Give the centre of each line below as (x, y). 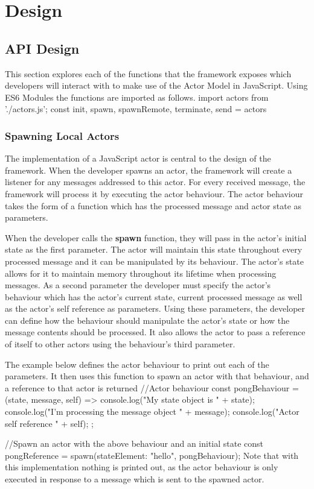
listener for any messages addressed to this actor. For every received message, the (155, 182)
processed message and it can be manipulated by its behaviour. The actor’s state (154, 261)
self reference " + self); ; (50, 423)
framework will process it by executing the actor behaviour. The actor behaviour (154, 193)
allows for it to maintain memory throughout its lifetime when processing (141, 273)
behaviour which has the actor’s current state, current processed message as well (154, 296)
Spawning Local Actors (62, 135)
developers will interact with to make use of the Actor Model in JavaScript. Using (156, 85)
